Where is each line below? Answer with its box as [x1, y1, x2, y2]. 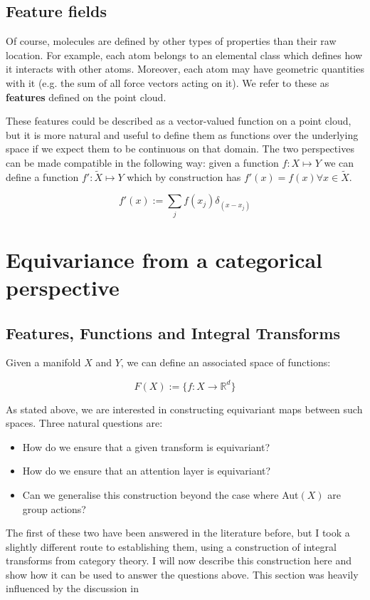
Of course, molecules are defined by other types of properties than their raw [6, 33, 337, 48]
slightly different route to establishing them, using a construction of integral [6, 539, 337, 554]
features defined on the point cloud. [6, 89, 166, 104]
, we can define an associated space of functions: [120, 355, 331, 370]
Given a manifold [6, 355, 81, 370]
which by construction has [127, 169, 241, 184]
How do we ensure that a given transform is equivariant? [22, 439, 270, 454]
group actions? [22, 501, 86, 516]
